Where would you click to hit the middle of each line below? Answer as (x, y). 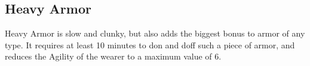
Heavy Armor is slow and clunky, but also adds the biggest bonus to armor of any (155, 33)
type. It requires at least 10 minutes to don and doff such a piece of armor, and (150, 44)
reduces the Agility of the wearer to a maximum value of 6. (113, 56)
